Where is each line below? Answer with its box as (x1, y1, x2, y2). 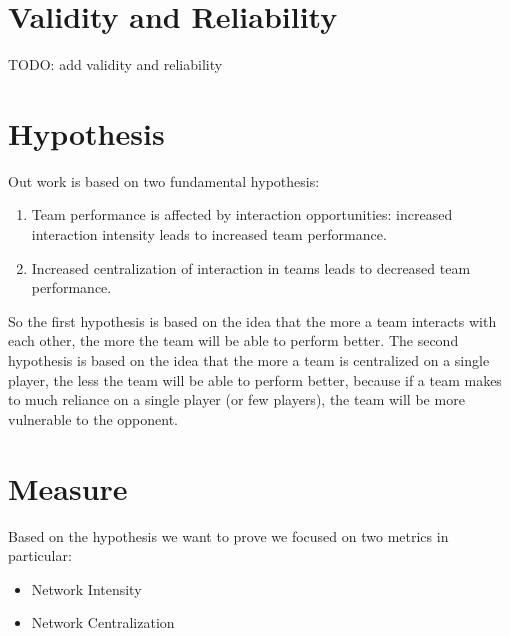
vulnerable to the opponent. (8, 408, 179, 429)
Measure (8, 467, 128, 508)
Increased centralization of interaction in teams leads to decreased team (31, 257, 471, 278)
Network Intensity (31, 578, 142, 599)
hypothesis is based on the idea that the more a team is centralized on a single (8, 350, 490, 370)
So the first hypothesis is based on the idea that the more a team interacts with (8, 310, 497, 331)
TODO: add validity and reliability (8, 54, 223, 75)
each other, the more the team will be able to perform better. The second (8, 330, 459, 351)
